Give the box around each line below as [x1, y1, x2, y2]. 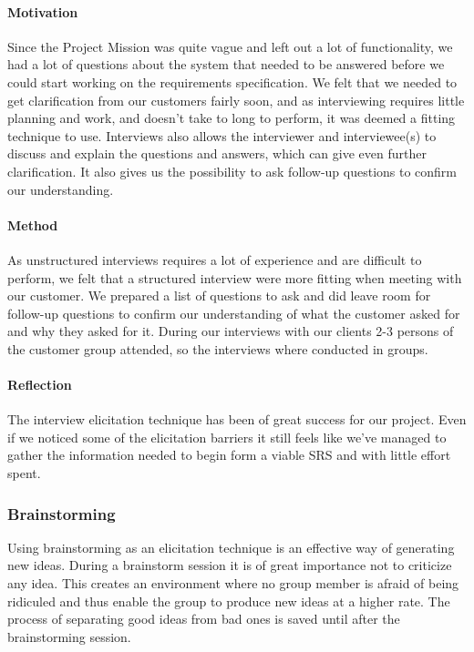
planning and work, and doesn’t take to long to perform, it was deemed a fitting [7, 108, 456, 127]
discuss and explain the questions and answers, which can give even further [7, 144, 427, 163]
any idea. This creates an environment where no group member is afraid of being [7, 574, 459, 593]
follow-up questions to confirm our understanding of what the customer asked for [7, 303, 460, 322]
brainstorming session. [7, 627, 131, 646]
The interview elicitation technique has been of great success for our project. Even [7, 410, 467, 429]
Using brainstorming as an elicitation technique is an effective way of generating [7, 537, 455, 556]
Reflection [7, 375, 72, 394]
